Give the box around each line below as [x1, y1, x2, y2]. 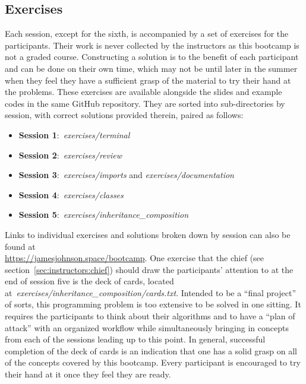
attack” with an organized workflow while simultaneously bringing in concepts [5, 321, 289, 334]
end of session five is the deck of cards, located [5, 275, 174, 287]
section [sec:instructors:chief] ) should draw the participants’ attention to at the [5, 263, 294, 275]
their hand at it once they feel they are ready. [5, 368, 171, 380]
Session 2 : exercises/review [18, 148, 122, 161]
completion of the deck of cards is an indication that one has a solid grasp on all [5, 344, 298, 357]
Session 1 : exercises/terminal [18, 128, 130, 141]
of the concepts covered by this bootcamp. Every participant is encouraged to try [5, 356, 301, 369]
